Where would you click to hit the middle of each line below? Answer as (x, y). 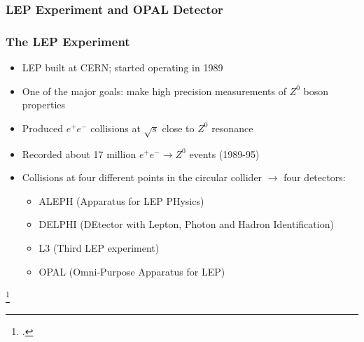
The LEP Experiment (68, 41)
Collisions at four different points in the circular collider (142, 177)
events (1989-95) (224, 154)
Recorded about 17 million (79, 154)
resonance (232, 128)
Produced (42, 128)
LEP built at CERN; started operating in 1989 (122, 67)
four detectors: (315, 177)
